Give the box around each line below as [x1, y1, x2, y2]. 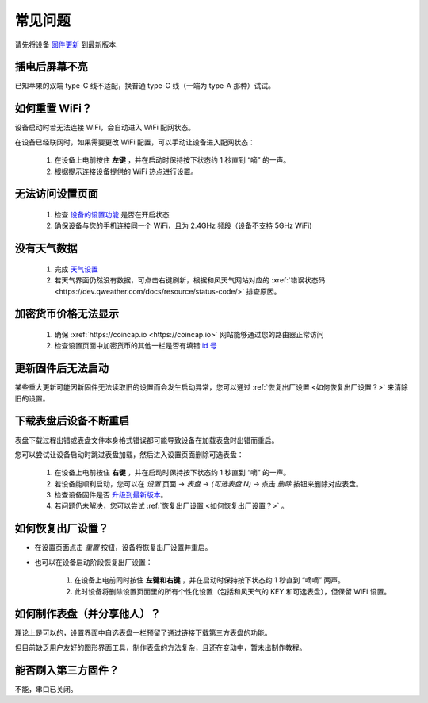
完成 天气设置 [54, 264, 98, 274]
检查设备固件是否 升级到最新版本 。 [54, 490, 168, 500]
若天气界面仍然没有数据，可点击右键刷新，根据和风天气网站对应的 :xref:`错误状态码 [54, 275, 326, 285]
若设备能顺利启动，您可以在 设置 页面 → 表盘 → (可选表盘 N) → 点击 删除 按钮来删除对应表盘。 [54, 478, 364, 488]
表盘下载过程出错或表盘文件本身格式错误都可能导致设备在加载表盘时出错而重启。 [14, 435, 279, 444]
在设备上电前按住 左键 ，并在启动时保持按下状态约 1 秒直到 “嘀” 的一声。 [54, 156, 291, 165]
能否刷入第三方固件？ [14, 663, 119, 677]
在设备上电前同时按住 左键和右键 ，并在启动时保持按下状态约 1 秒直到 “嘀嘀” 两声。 [74, 575, 345, 585]
